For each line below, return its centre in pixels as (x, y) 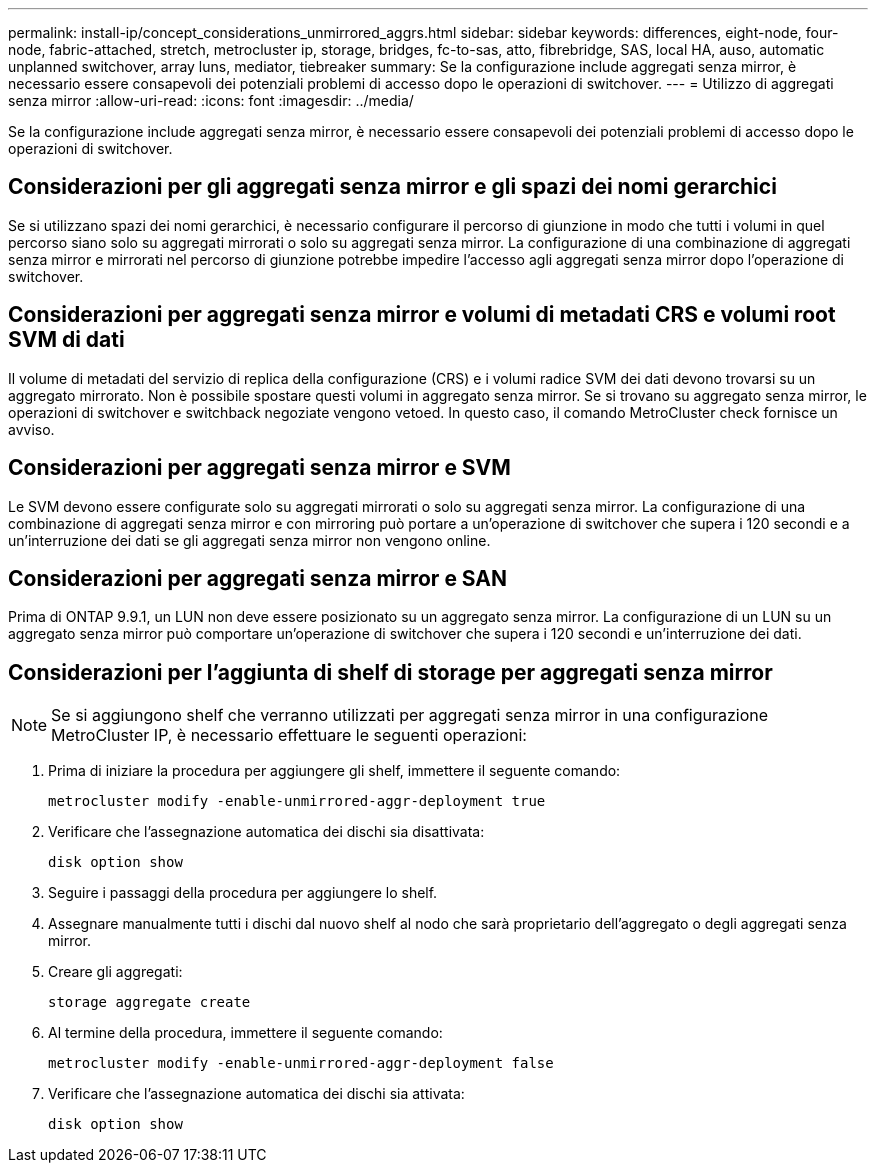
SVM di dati (66, 340)
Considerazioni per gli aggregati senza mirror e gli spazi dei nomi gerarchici (392, 187)
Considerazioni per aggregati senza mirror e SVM (259, 468)
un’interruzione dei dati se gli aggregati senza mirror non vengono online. (249, 540)
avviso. (31, 429)
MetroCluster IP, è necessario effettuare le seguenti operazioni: (289, 735)
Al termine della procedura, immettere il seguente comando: (245, 1033)
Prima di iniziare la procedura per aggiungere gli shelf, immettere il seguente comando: (334, 771)
